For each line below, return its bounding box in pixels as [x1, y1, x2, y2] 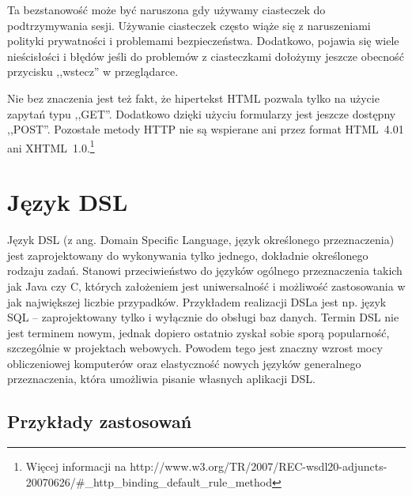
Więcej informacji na [25, 458, 127, 475]
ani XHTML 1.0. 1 [7, 137, 95, 156]
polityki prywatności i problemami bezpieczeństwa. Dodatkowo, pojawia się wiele [7, 32, 399, 49]
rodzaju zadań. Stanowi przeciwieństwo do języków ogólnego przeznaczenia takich [7, 262, 403, 279]
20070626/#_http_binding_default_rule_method [25, 473, 273, 490]
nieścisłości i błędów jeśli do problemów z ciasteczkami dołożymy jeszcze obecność [7, 47, 404, 64]
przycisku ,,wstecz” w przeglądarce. [7, 63, 179, 80]
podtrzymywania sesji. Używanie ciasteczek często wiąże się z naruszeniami [7, 17, 371, 33]
